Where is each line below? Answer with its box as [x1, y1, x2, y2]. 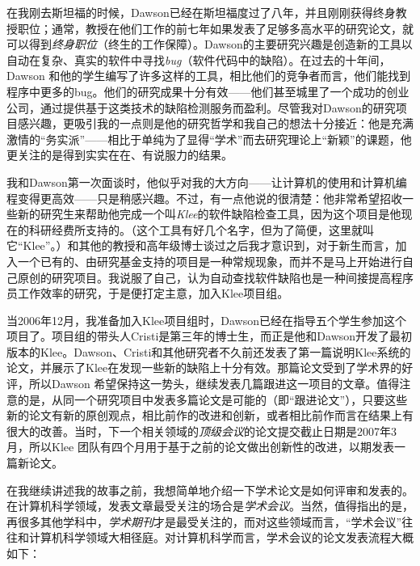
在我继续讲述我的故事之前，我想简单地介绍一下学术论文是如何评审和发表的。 [6, 481, 414, 498]
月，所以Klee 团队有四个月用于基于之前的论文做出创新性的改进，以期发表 [6, 438, 394, 455]
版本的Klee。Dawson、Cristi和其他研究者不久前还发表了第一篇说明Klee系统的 [6, 343, 411, 360]
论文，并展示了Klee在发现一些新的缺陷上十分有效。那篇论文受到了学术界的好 [6, 359, 414, 376]
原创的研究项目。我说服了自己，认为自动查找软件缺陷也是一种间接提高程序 [17, 268, 414, 285]
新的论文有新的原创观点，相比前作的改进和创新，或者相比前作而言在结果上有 [6, 407, 414, 424]
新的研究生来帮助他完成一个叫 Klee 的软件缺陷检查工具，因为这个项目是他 [17, 205, 401, 222]
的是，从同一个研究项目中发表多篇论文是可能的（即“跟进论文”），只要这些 [17, 391, 408, 408]
